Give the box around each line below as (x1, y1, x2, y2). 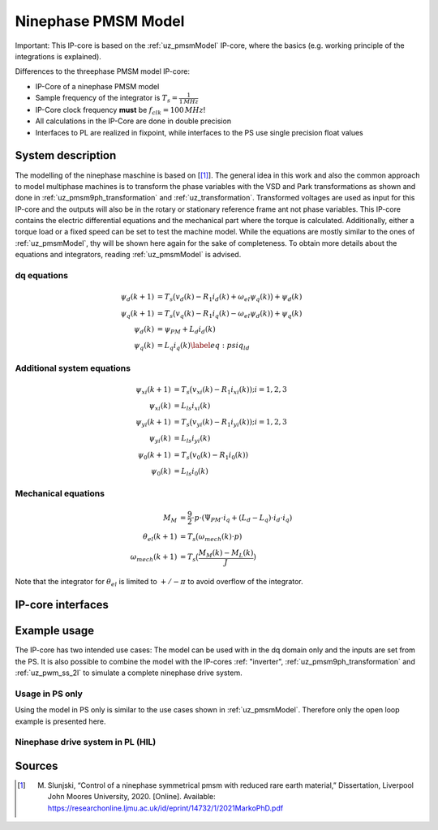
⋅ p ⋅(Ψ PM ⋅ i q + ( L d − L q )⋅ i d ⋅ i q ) (191, 513, 293, 524)
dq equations (15, 270, 69, 281)
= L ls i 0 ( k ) (173, 467, 208, 478)
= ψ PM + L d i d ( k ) (157, 325, 216, 336)
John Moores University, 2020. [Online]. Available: (47, 792, 217, 802)
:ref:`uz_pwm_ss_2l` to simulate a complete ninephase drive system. (15, 668, 243, 677)
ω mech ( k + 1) (130, 553, 178, 563)
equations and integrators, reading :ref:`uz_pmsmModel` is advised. (15, 250, 242, 260)
